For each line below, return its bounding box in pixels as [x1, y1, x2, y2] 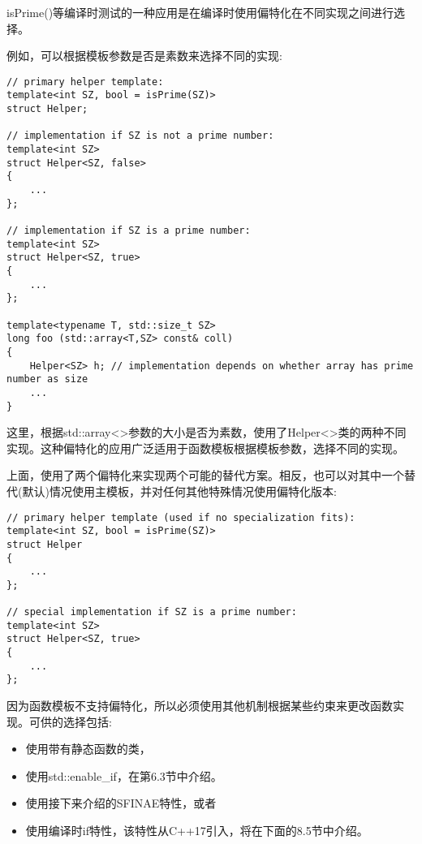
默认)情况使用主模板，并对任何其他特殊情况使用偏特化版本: [22, 482, 337, 499]
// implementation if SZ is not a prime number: [6, 130, 274, 142]
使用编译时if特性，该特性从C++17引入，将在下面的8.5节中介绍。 [25, 822, 368, 839]
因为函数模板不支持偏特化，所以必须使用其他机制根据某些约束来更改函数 [6, 697, 393, 714]
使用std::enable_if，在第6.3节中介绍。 [25, 767, 222, 784]
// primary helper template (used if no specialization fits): [6, 511, 355, 523]
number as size [6, 373, 88, 385]
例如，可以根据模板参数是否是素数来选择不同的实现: [6, 47, 282, 64]
